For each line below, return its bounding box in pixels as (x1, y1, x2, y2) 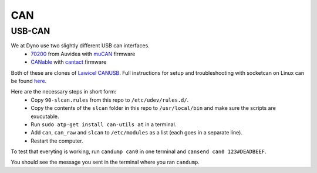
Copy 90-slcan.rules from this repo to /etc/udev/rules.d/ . (31, 96, 189, 103)
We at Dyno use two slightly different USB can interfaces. (11, 42, 150, 49)
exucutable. (31, 113, 59, 120)
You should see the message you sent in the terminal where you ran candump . (11, 158, 200, 166)
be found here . (11, 77, 47, 84)
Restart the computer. (31, 137, 83, 144)
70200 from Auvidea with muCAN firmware (31, 50, 136, 57)
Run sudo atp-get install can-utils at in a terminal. (31, 120, 177, 128)
